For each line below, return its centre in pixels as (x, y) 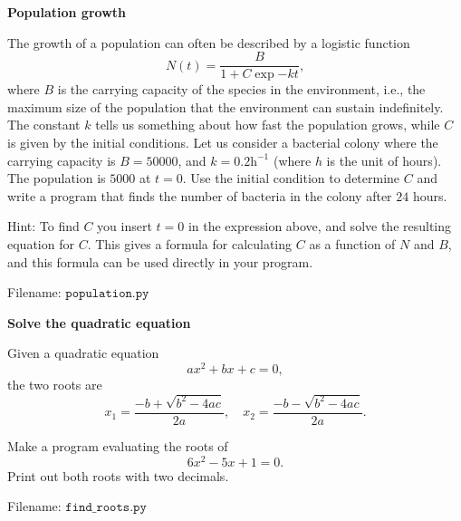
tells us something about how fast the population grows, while (268, 125)
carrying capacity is (62, 160)
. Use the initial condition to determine (291, 178)
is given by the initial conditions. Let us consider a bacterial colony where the (223, 143)
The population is (57, 178)
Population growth (67, 12)
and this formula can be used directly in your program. (160, 261)
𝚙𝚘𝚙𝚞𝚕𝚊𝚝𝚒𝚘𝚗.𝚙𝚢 (107, 294)
